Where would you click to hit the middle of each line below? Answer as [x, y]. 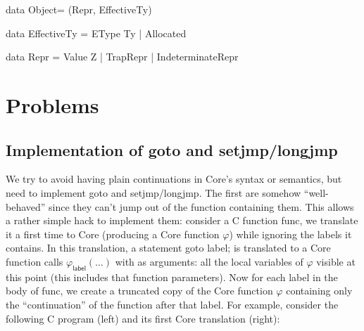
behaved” [26, 206]
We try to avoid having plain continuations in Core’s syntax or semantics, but [174, 179]
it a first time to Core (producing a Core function [113, 234]
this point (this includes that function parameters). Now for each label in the [172, 277]
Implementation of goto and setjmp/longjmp [172, 149]
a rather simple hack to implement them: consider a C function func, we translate [182, 220]
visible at [336, 261]
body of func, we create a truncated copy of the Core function [139, 291]
